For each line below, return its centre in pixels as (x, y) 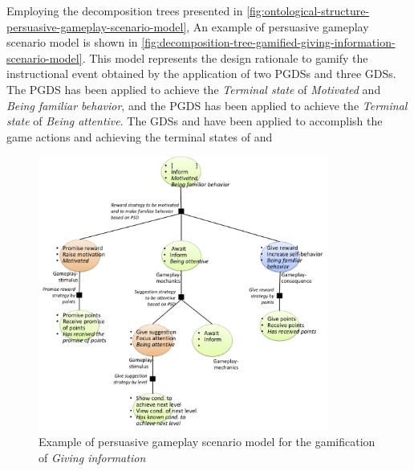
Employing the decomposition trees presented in (125, 10)
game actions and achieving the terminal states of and (140, 136)
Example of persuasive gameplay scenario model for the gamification (207, 442)
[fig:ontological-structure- (308, 10)
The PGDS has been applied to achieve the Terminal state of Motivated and (194, 89)
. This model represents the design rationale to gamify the (225, 57)
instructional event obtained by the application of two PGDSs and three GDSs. (201, 74)
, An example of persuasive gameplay (278, 26)
